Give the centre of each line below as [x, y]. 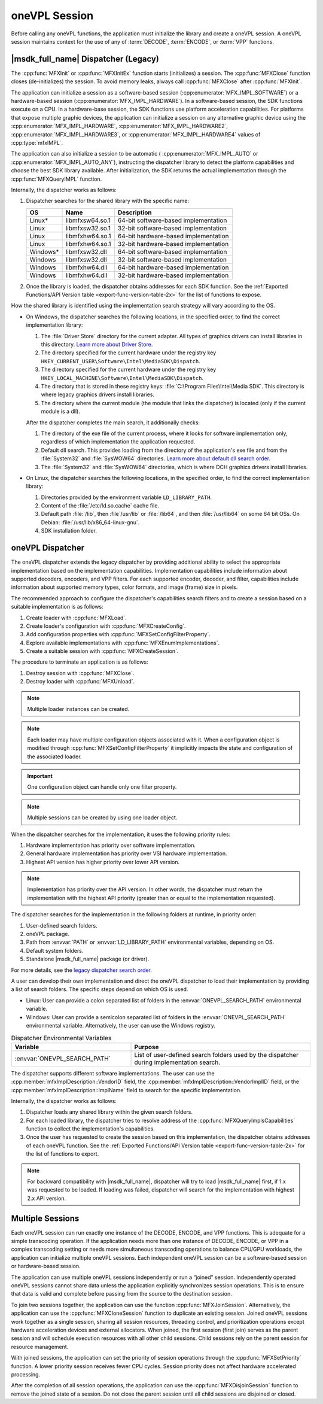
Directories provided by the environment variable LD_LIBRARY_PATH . [127, 497]
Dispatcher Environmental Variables [61, 1038]
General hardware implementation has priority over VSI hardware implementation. [127, 853]
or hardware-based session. [46, 1266]
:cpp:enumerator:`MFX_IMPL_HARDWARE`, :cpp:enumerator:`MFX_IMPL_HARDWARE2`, [120, 126]
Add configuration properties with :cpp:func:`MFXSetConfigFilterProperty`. [118, 634]
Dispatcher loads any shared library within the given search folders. [109, 1112]
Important [40, 776]
